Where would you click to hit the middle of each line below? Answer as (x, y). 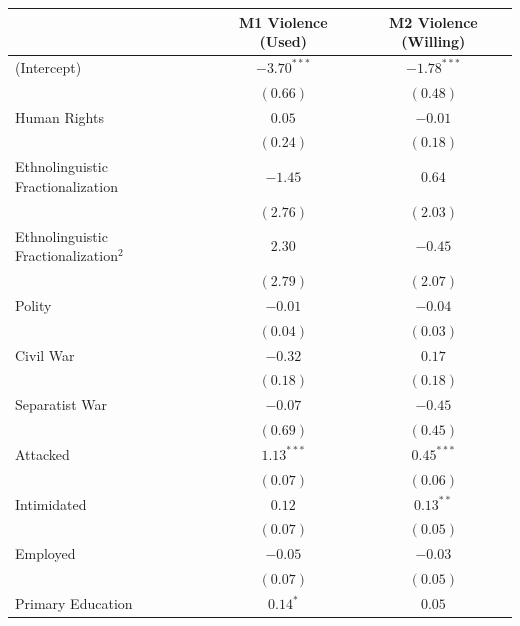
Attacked (42, 453)
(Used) (283, 41)
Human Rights (59, 116)
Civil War (45, 354)
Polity (33, 304)
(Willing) (433, 41)
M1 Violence (283, 21)
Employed (45, 553)
